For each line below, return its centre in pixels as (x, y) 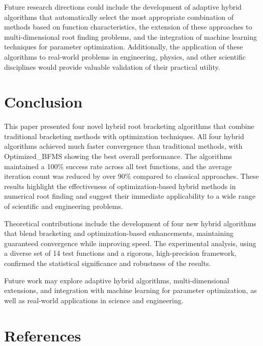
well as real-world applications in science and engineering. (94, 300)
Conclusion (43, 102)
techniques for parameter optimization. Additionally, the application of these (124, 47)
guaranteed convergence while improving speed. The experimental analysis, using (130, 243)
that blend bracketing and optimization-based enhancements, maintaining (119, 233)
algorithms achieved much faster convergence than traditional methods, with (123, 146)
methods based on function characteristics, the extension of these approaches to (128, 27)
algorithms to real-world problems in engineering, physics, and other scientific (125, 56)
